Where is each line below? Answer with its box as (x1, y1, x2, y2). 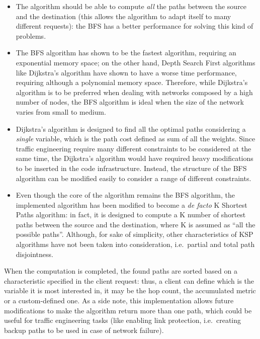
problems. (16, 30, 46, 41)
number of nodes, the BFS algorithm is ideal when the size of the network (16, 97, 244, 107)
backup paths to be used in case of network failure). (4, 324, 164, 335)
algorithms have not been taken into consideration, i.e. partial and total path (16, 239, 255, 249)
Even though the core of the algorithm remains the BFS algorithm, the (16, 190, 235, 200)
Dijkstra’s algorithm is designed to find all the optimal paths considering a (16, 123, 246, 134)
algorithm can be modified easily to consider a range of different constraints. (16, 173, 251, 183)
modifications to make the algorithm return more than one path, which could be (4, 305, 252, 315)
